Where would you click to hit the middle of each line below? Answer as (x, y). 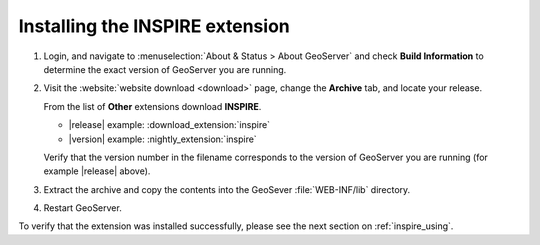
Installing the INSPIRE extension (154, 26)
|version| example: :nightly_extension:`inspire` (162, 139)
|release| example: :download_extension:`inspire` (169, 125)
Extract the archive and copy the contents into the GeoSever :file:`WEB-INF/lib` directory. (227, 189)
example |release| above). (97, 171)
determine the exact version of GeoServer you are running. (165, 69)
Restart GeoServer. (82, 208)
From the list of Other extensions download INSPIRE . (152, 106)
